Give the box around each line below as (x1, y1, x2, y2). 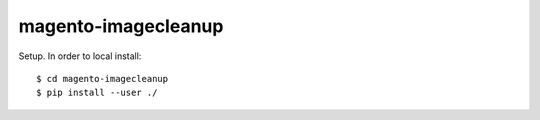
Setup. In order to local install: (18, 50, 142, 62)
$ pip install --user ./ (36, 87, 158, 99)
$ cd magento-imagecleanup (36, 73, 169, 84)
